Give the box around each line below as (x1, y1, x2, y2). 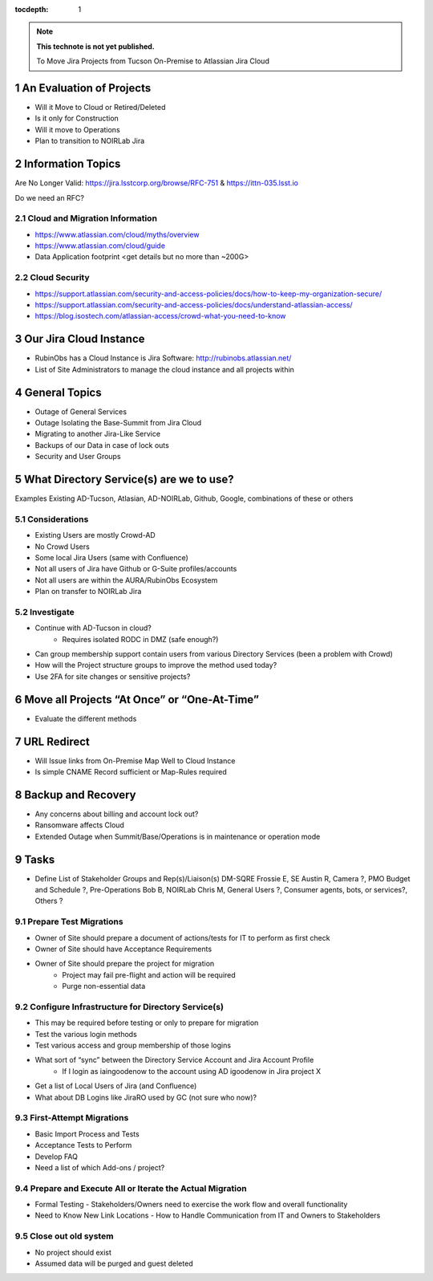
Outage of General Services (34, 406, 127, 417)
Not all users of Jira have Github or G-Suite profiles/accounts (34, 564, 237, 574)
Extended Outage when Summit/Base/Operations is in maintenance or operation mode (34, 832, 321, 841)
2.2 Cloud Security (14, 272, 90, 283)
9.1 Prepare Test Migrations (14, 916, 123, 927)
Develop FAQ (34, 1152, 78, 1161)
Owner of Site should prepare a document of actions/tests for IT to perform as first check (34, 933, 330, 942)
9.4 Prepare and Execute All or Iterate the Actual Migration (14, 1182, 248, 1194)
